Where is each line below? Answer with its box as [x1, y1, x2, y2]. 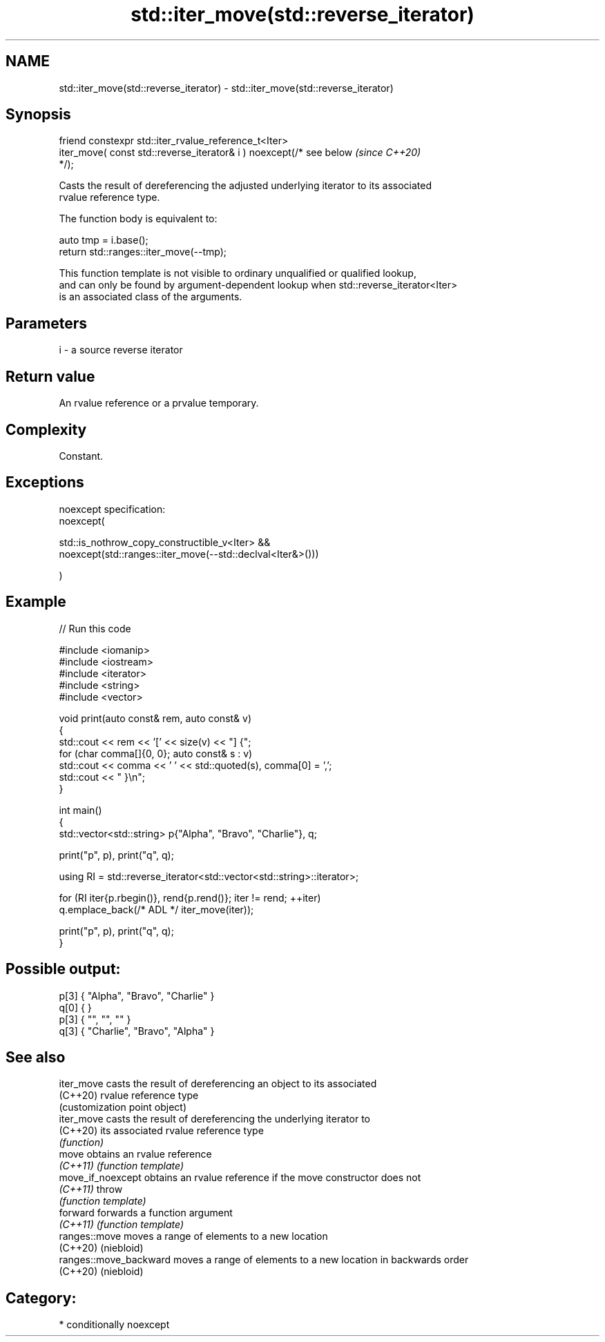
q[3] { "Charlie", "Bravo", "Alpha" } [59, 1024, 215, 1037]
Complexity [6, 420, 87, 438]
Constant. [59, 449, 104, 462]
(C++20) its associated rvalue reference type [59, 1125, 264, 1137]
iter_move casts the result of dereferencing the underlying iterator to [59, 1113, 370, 1125]
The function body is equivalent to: [59, 213, 218, 225]
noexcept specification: [59, 503, 166, 515]
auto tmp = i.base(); [59, 234, 148, 246]
